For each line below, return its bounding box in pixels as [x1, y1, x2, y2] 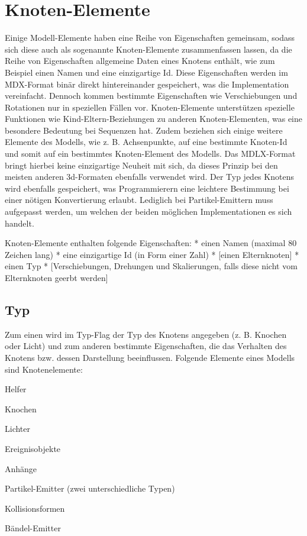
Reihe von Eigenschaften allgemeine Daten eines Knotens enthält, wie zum [5, 54, 275, 67]
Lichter [5, 422, 31, 435]
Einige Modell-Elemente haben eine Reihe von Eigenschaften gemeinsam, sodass [5, 31, 295, 44]
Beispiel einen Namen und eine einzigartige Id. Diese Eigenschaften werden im [5, 66, 288, 78]
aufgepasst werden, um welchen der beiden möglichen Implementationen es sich [5, 205, 292, 218]
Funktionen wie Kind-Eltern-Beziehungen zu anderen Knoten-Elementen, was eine [5, 112, 303, 125]
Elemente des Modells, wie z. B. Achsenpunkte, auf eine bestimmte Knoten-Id [5, 135, 287, 148]
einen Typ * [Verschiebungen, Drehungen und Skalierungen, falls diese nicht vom [5, 260, 298, 272]
